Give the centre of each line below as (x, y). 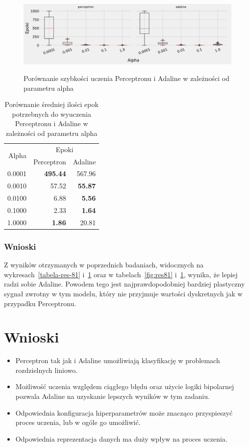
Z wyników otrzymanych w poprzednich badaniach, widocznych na (104, 265)
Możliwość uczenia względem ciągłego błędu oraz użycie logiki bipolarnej (125, 386)
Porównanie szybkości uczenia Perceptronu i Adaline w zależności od (126, 78)
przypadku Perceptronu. (40, 303)
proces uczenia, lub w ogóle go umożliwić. (78, 422)
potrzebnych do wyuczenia (51, 114)
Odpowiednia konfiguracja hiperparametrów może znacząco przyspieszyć (124, 412)
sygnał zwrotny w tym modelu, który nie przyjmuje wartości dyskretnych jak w (123, 293)
